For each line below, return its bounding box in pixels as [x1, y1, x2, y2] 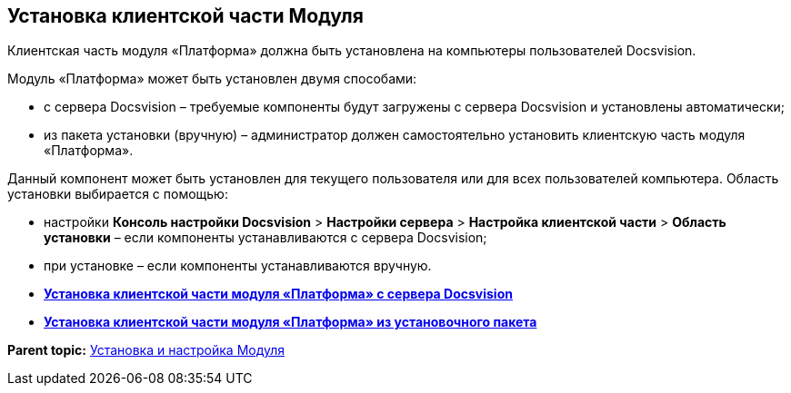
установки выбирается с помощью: [7, 186, 228, 202]
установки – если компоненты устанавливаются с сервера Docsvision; [44, 230, 487, 246]
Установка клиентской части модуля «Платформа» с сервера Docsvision [44, 286, 513, 302]
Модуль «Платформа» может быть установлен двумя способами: [7, 71, 417, 87]
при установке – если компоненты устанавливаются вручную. [44, 258, 432, 274]
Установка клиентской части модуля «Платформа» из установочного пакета [44, 314, 537, 330]
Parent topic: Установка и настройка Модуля [7, 342, 285, 359]
